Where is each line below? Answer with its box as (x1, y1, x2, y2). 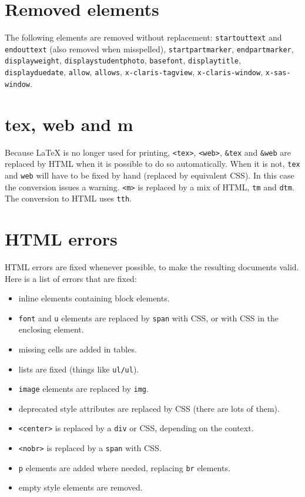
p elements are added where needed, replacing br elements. (18, 461, 230, 474)
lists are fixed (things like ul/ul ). (18, 362, 139, 375)
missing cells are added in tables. (18, 342, 137, 355)
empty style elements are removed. (18, 481, 143, 493)
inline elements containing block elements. (18, 292, 170, 304)
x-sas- (265, 69, 291, 78)
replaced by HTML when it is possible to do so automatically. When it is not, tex (5, 157, 300, 170)
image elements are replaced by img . (18, 382, 149, 395)
